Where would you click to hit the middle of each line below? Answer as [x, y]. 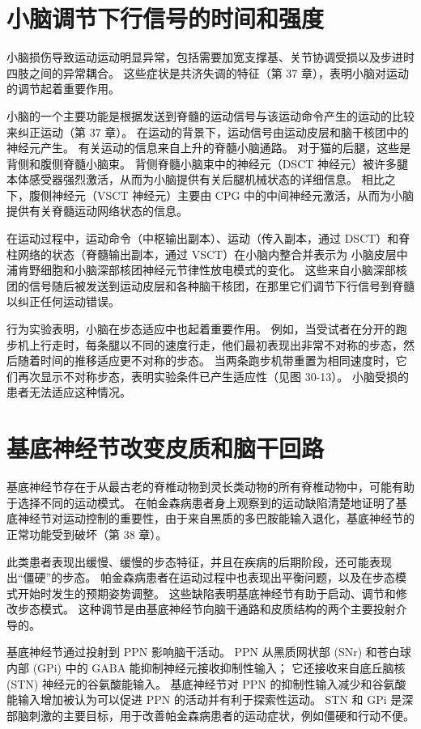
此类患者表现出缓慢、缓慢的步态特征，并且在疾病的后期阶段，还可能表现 [199, 561]
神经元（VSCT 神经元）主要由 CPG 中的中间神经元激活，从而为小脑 [233, 195]
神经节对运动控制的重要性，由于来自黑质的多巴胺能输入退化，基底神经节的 [216, 518]
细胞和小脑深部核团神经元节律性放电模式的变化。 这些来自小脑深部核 [223, 270]
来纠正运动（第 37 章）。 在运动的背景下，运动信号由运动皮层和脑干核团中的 [208, 131]
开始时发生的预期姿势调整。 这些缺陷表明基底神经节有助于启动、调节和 [206, 593]
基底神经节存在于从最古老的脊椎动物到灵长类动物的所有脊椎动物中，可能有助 [210, 487]
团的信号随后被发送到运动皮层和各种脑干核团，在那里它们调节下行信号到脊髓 [210, 285]
